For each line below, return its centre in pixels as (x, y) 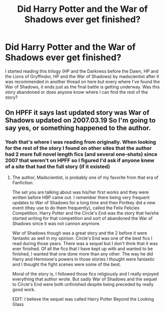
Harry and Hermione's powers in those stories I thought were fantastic (83, 259)
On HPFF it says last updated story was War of (77, 113)
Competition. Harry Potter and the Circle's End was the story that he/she (85, 213)
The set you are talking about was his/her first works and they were (80, 192)
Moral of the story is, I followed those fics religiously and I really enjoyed (85, 274)
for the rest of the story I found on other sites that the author (79, 148)
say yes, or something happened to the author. (78, 128)
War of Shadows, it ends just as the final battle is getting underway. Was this (82, 86)
